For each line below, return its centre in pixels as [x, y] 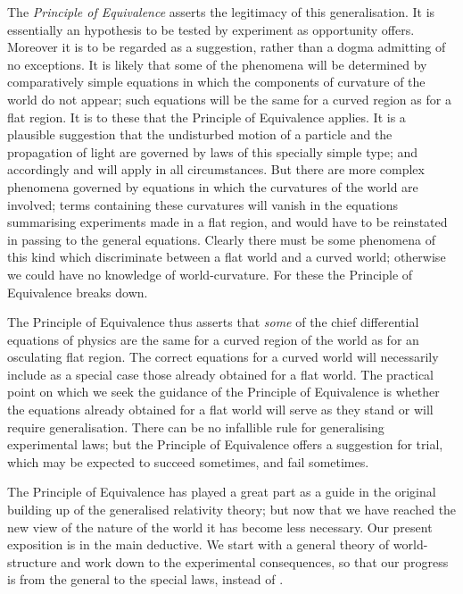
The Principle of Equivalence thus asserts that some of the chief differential [213, 322]
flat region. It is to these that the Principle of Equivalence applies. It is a [207, 117]
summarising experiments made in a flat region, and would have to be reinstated [227, 222]
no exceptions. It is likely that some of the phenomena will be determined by [217, 64]
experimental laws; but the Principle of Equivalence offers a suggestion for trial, [225, 444]
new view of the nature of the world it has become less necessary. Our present [220, 527]
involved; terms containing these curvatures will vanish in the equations [203, 204]
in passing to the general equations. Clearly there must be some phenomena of [221, 239]
